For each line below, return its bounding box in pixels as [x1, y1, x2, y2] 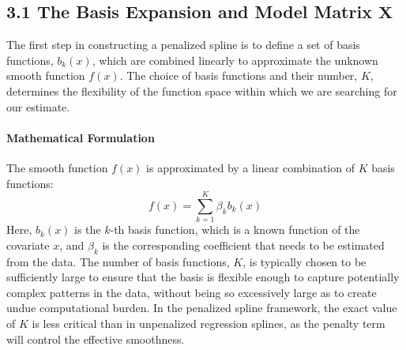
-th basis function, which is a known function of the [110, 221, 360, 238]
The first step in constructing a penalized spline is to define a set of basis [6, 36, 360, 53]
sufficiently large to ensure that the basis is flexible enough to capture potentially [6, 269, 400, 285]
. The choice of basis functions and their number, [119, 67, 358, 84]
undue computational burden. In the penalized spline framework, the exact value [6, 299, 397, 316]
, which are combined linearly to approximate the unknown [92, 51, 378, 68]
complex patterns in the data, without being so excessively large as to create [6, 284, 377, 300]
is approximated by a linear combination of [146, 159, 355, 175]
